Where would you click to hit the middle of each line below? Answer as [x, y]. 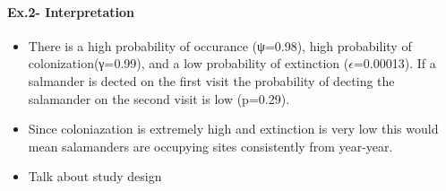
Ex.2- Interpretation [71, 11]
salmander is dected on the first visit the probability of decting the [211, 80]
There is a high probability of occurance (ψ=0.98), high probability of [220, 45]
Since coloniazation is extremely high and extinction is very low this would [233, 129]
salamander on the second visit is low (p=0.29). [159, 98]
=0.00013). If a [395, 63]
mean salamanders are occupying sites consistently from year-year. [210, 146]
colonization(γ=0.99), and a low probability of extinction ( [189, 63]
